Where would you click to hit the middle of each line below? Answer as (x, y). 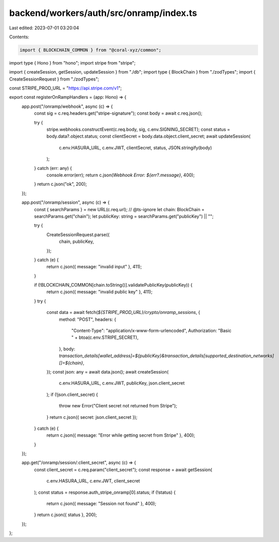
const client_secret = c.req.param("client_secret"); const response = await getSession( (123, 469)
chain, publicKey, (76, 241)
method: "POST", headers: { (88, 319)
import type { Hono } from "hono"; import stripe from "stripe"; (72, 63)
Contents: (19, 37)
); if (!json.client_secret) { (72, 394)
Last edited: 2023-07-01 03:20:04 (44, 28)
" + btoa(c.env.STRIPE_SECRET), (105, 337)
